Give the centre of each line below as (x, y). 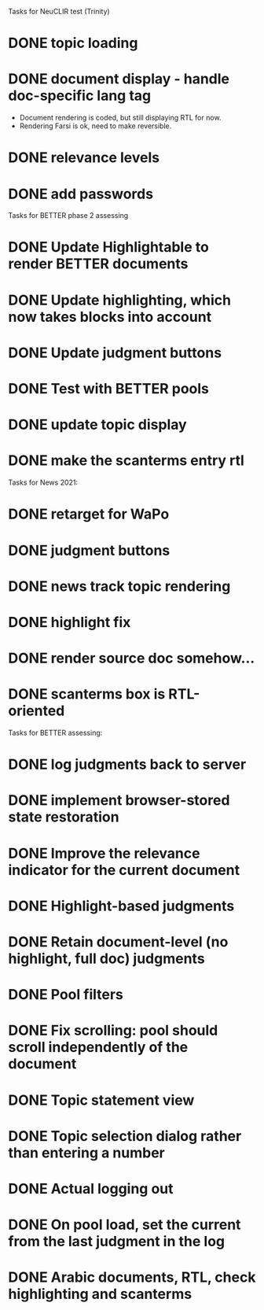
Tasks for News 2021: (43, 482)
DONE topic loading (73, 43)
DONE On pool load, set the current (125, 1225)
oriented (37, 711)
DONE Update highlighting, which (120, 300)
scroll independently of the (98, 1048)
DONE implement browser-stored (119, 801)
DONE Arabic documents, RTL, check (132, 1277)
